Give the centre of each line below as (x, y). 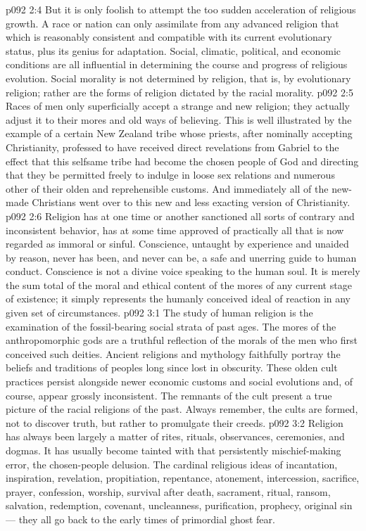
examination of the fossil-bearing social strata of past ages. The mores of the (171, 326)
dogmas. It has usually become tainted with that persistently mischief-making (173, 450)
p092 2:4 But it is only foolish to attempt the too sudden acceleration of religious (181, 9)
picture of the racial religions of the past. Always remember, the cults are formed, (182, 409)
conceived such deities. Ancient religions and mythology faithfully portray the (173, 353)
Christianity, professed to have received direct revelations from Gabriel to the (172, 147)
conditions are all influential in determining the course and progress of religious (177, 64)
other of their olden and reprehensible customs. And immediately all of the (167, 188)
